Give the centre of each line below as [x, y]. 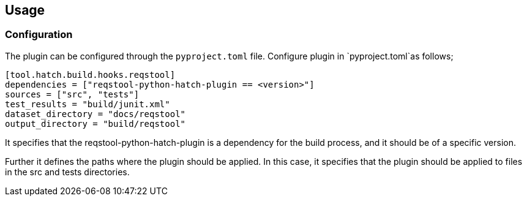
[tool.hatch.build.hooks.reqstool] [90, 74]
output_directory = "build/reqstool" [95, 123]
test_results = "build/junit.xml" [88, 104]
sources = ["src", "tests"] [72, 94]
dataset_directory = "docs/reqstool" [95, 114]
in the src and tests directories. [67, 172]
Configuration [39, 35]
